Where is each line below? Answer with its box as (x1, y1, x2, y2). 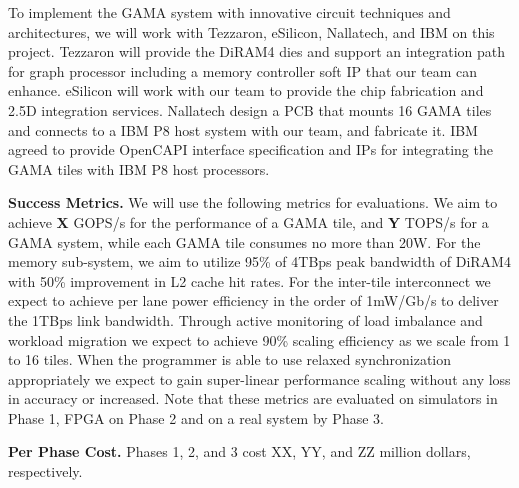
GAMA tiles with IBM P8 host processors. (8, 158, 270, 179)
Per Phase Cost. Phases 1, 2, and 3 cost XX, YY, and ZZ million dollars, (8, 441, 471, 462)
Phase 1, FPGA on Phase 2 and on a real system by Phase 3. (8, 407, 384, 428)
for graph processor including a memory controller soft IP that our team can (8, 60, 477, 81)
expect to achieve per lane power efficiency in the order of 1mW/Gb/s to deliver (8, 290, 499, 311)
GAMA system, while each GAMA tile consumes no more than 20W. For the (8, 231, 481, 252)
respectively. (8, 461, 83, 482)
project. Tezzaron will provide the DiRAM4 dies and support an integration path (8, 41, 506, 62)
